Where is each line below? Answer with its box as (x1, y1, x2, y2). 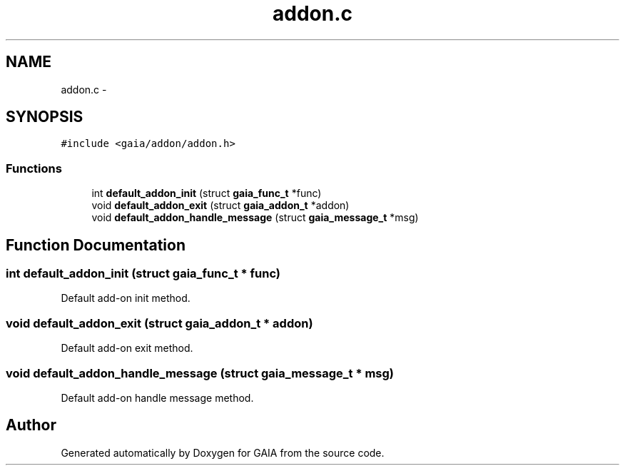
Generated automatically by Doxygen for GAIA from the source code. (61, 446, 385, 459)
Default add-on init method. (61, 292, 190, 305)
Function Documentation (6, 235, 186, 254)
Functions (6, 161, 62, 176)
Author (6, 416, 56, 435)
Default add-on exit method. (61, 342, 193, 355)
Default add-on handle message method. (61, 391, 254, 404)
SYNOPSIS (6, 108, 83, 126)
